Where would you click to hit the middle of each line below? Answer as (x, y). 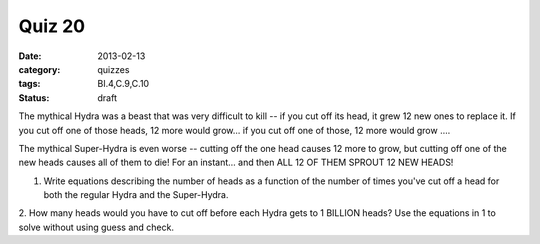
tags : (29, 84)
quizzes (113, 69)
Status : (34, 97)
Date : (30, 56)
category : (39, 69)
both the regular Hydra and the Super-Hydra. (136, 195)
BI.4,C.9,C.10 (123, 84)
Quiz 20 (51, 26)
